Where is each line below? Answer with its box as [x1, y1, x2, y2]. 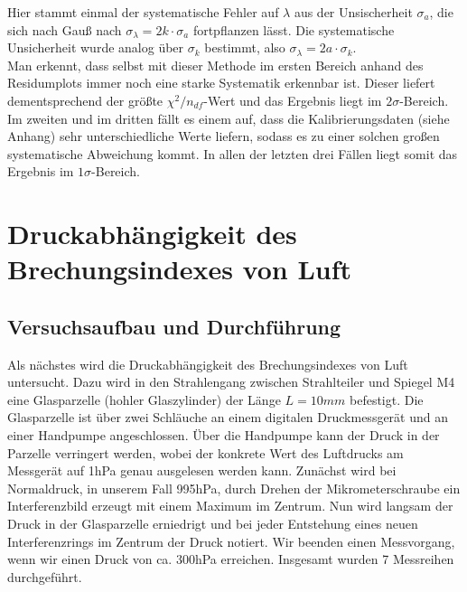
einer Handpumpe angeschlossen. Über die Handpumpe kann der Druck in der [7, 426, 440, 445]
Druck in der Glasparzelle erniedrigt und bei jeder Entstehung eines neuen [7, 514, 418, 533]
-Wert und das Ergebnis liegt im [203, 90, 382, 109]
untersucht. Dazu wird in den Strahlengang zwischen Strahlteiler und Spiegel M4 [7, 372, 455, 391]
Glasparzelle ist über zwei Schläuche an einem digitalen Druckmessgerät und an [7, 408, 449, 427]
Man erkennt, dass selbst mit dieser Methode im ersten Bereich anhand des [7, 55, 424, 74]
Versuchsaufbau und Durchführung [7, 312, 341, 340]
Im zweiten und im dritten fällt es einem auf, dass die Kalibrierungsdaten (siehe [7, 108, 450, 127]
